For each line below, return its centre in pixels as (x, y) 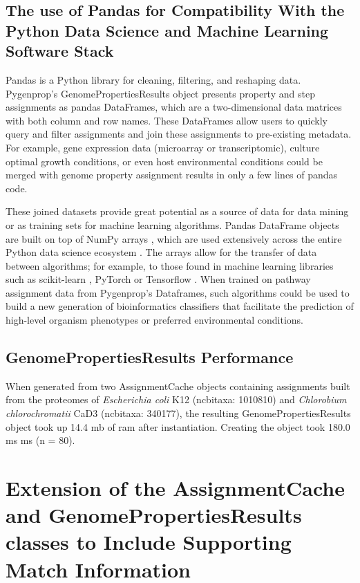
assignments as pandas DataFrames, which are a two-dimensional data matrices (174, 107)
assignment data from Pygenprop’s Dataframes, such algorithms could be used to (178, 292)
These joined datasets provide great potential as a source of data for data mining (177, 211)
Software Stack (60, 51)
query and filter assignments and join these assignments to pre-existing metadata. (179, 134)
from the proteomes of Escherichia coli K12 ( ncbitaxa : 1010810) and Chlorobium (176, 399)
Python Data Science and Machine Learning (167, 30)
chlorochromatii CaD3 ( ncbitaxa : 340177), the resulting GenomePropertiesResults (178, 413)
